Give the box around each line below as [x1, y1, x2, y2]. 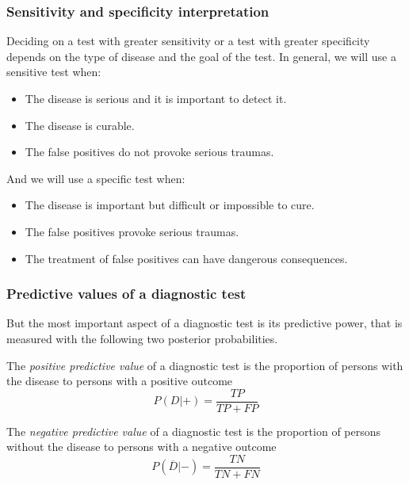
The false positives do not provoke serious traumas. [25, 143, 274, 160]
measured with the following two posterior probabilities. [6, 330, 278, 346]
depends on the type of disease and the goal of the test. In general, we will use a [6, 48, 396, 64]
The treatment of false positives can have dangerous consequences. [25, 250, 348, 266]
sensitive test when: [6, 63, 101, 80]
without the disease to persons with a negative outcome [6, 438, 277, 455]
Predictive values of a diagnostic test [6, 284, 247, 304]
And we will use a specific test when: [6, 170, 185, 186]
